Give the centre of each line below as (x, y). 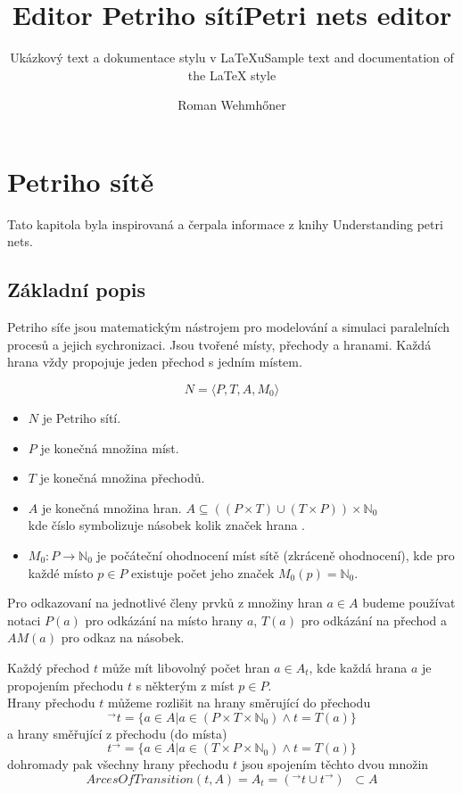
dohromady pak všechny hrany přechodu (118, 764)
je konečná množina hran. (111, 507)
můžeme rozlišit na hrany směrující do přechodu (239, 703)
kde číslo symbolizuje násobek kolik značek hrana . (167, 525)
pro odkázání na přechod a (374, 620)
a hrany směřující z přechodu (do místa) (117, 733)
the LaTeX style (232, 74)
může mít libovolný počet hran (186, 667)
